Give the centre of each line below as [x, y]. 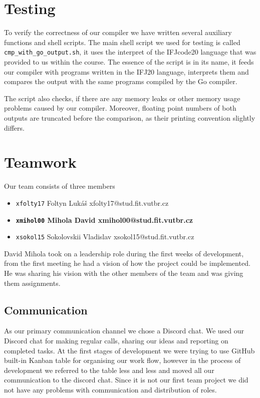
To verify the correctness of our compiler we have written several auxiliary [118, 32]
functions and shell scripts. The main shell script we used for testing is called [122, 42]
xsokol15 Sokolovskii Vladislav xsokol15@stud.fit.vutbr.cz [105, 237]
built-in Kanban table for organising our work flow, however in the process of [122, 360]
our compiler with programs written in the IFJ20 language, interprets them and [126, 71]
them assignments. [32, 283]
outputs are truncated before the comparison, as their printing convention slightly [130, 117]
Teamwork [40, 162]
